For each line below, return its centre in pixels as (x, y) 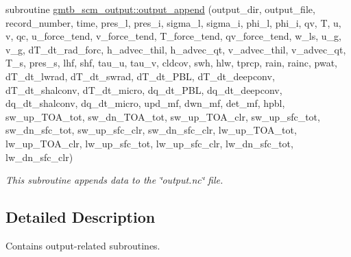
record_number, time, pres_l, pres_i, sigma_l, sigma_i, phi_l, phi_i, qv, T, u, (173, 22)
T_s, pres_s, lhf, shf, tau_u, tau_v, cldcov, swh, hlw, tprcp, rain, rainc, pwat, (171, 63)
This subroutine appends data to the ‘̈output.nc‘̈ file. (114, 180)
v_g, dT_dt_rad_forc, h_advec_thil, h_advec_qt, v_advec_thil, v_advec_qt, (176, 49)
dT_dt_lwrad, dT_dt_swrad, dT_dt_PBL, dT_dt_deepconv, (140, 76)
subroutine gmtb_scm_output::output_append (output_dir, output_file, (160, 9)
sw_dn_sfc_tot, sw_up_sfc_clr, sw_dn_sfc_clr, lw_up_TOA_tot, (151, 130)
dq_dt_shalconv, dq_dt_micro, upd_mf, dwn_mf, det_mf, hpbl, (145, 103)
